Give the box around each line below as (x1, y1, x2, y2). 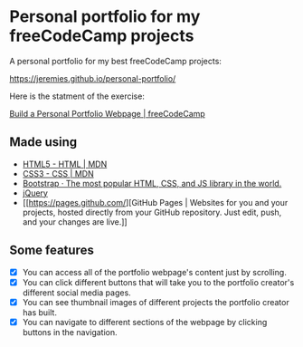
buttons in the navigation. (22, 326, 118, 337)
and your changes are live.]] (22, 216, 128, 227)
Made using (9, 134, 78, 150)
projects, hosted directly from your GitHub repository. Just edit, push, (22, 207, 282, 217)
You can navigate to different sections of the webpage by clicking (22, 316, 268, 327)
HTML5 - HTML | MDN (22, 159, 108, 169)
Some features (9, 243, 95, 258)
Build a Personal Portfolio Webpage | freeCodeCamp (9, 108, 205, 119)
